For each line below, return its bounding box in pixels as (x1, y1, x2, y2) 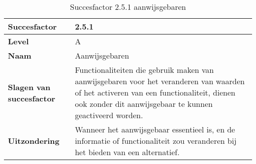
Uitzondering (8, 135, 60, 146)
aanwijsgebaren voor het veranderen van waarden (75, 75, 245, 87)
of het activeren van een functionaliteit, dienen (75, 87, 235, 98)
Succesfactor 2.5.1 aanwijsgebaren (70, 1, 186, 12)
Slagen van (8, 81, 51, 93)
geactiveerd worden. (75, 109, 143, 121)
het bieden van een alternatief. (75, 146, 180, 158)
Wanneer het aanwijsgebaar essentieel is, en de (75, 124, 235, 135)
